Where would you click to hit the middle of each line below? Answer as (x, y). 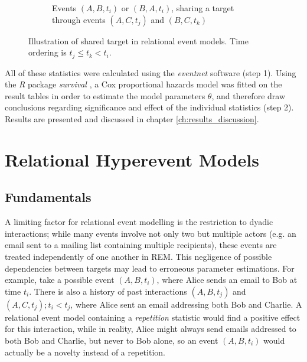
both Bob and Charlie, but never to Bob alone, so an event (112, 340)
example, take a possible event (60, 280)
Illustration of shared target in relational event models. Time (138, 40)
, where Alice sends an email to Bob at (227, 280)
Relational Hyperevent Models (132, 159)
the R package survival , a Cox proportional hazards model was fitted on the (143, 84)
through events (79, 19)
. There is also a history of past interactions (108, 291)
